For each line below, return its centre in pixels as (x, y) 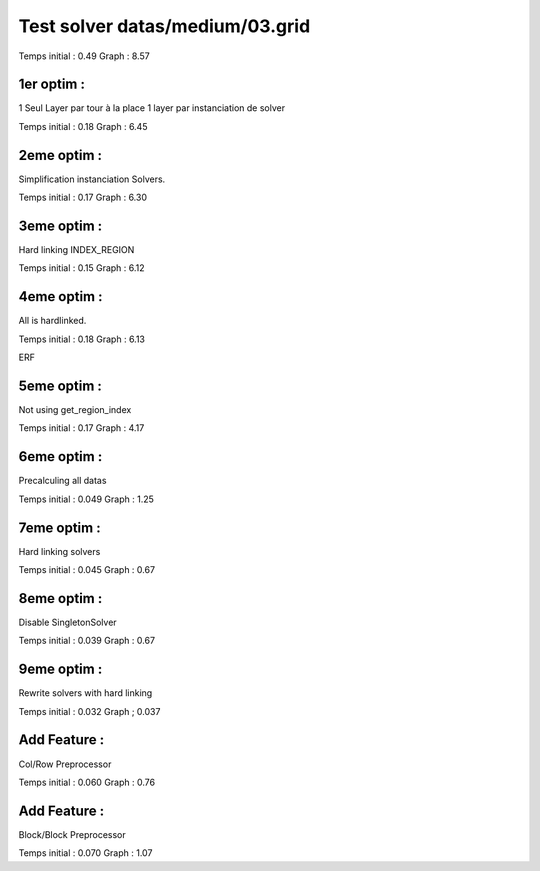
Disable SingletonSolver (67, 622)
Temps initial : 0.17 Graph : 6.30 (82, 197)
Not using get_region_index (75, 410)
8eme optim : (60, 598)
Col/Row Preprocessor (65, 764)
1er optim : (51, 84)
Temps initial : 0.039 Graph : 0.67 (86, 641)
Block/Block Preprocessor (72, 834)
